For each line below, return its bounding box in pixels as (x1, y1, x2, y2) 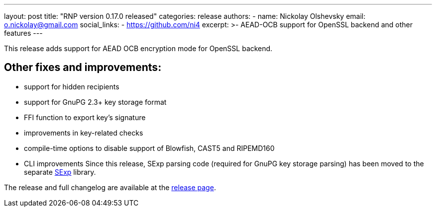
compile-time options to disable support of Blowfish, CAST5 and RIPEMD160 (24, 143, 275, 152)
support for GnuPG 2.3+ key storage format (24, 97, 167, 106)
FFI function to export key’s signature (24, 113, 146, 122)
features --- (4, 29, 43, 37)
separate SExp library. (24, 167, 96, 176)
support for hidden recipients (24, 82, 119, 91)
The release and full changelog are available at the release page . (4, 183, 216, 192)
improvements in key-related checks (24, 128, 143, 137)
